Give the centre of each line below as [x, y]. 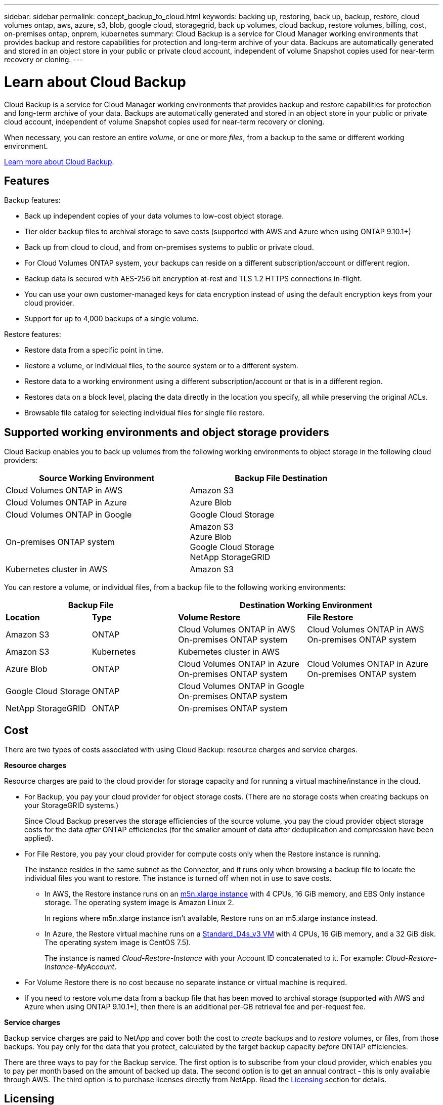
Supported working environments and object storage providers [167, 432]
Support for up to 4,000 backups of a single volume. [112, 319]
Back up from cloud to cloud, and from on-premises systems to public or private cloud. [169, 247]
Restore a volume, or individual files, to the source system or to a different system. [161, 366]
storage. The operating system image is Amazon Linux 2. [139, 903]
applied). [39, 838]
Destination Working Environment [306, 605]
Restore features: [33, 334]
